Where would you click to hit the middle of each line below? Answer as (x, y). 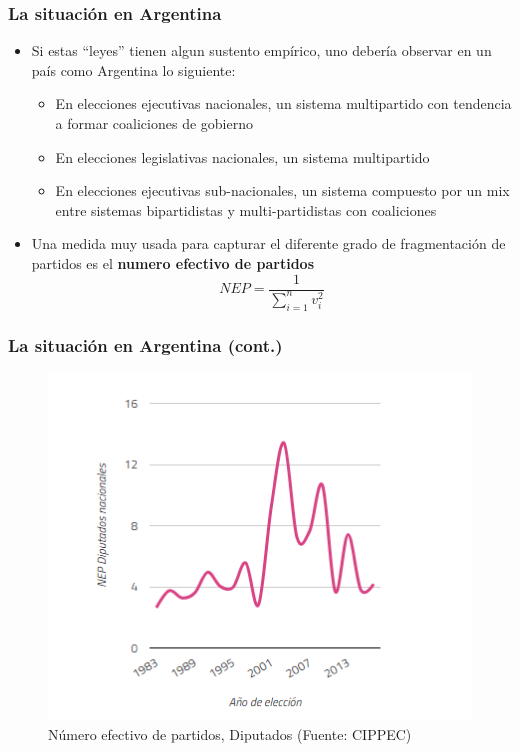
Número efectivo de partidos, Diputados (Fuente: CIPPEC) (230, 733)
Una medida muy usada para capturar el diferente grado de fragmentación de (268, 243)
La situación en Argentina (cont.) (145, 344)
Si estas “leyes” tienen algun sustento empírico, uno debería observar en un (261, 50)
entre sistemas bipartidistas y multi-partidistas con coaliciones (246, 209)
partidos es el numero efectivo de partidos (173, 262)
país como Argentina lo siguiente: (133, 69)
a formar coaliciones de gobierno (154, 123)
